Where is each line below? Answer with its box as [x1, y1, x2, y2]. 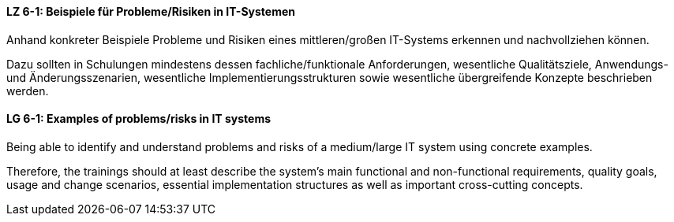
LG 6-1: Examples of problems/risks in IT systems [6, 112, 271, 126]
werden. [6, 83, 49, 98]
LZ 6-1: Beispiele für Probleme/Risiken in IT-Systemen [6, 5, 295, 18]
